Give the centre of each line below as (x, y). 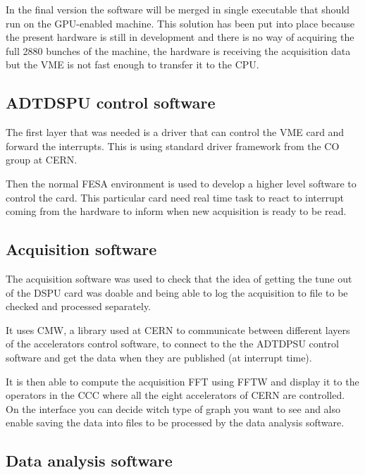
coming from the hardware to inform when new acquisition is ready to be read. (176, 211)
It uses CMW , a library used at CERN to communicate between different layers (178, 329)
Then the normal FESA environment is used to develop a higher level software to (181, 183)
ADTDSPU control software (111, 103)
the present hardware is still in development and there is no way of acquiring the (180, 37)
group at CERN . (42, 160)
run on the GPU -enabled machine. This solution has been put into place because (180, 23)
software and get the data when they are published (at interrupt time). (159, 357)
